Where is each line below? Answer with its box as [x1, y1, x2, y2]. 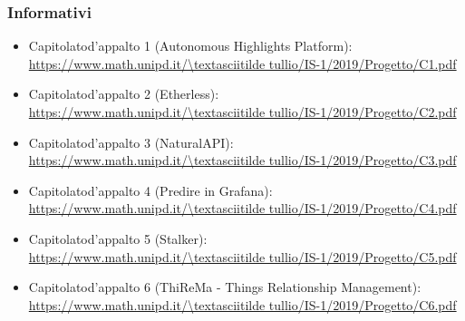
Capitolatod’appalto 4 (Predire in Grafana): [28, 180, 273, 199]
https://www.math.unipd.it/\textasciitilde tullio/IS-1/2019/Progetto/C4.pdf [28, 199, 457, 218]
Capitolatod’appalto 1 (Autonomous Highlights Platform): [28, 36, 353, 55]
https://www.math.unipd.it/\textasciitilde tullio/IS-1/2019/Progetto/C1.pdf [28, 53, 457, 73]
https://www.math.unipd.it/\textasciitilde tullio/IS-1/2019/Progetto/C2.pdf [28, 102, 457, 121]
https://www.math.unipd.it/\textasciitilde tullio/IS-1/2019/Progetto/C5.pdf [28, 247, 457, 266]
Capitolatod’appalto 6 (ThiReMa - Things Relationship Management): [28, 277, 421, 297]
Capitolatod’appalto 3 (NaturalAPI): [28, 132, 234, 151]
